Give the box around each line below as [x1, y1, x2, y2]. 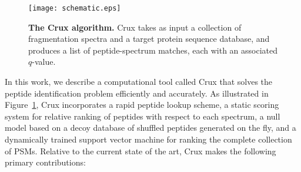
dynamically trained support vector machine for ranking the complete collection [5, 133, 292, 145]
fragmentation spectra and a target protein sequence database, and [28, 32, 270, 45]
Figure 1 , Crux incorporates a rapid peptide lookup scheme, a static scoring [5, 98, 279, 111]
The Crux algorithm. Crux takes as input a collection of [28, 21, 242, 33]
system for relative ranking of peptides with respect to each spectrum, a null [5, 110, 280, 122]
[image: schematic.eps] [28, 4, 121, 12]
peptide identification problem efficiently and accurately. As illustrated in [5, 87, 269, 99]
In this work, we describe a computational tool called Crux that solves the [5, 75, 273, 88]
